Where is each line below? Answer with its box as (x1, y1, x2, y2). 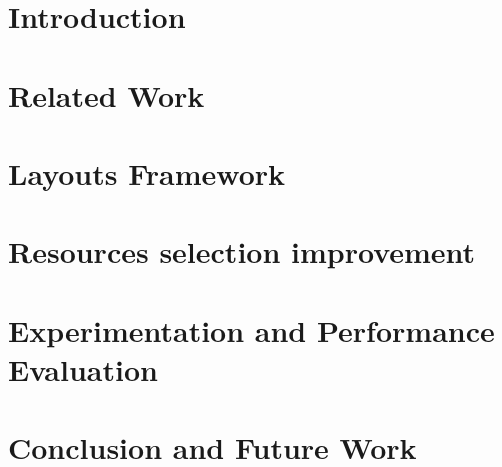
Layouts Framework (8, 152, 286, 193)
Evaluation (8, 348, 158, 389)
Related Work (8, 74, 205, 115)
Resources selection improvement (8, 231, 476, 272)
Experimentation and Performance (8, 309, 495, 350)
